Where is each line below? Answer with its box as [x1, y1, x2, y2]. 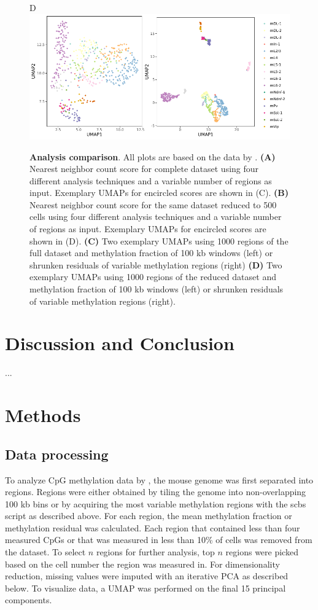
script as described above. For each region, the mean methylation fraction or [5, 509, 292, 522]
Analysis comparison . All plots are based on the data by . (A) [29, 150, 276, 163]
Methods [5, 402, 81, 428]
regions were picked [225, 545, 298, 558]
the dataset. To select [5, 545, 86, 558]
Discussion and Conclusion [5, 330, 235, 356]
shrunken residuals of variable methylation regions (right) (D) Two [29, 258, 282, 271]
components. [5, 593, 52, 606]
